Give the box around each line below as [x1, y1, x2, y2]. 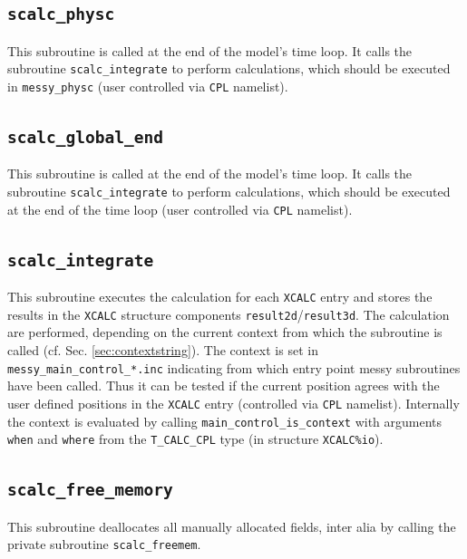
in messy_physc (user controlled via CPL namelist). [7, 77, 288, 96]
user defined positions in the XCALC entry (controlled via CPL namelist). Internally [7, 393, 460, 412]
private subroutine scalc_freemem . [7, 535, 201, 554]
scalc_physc [7, 5, 115, 24]
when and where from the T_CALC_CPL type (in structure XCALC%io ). [7, 429, 384, 448]
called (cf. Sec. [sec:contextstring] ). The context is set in [7, 341, 318, 360]
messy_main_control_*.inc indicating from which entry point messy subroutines [7, 358, 461, 377]
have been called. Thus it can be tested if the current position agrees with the [7, 376, 440, 395]
